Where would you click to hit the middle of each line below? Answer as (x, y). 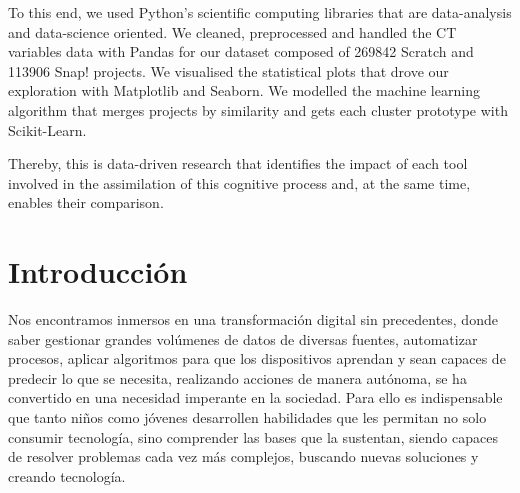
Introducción (98, 271)
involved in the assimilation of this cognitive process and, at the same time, (239, 182)
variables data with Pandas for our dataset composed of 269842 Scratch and (241, 51)
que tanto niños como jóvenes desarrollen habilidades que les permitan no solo (247, 417)
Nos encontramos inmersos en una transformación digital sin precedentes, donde (253, 319)
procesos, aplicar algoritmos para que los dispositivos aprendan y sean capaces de (257, 358)
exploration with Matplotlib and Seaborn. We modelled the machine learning (244, 90)
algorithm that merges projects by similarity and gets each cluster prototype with (258, 109)
